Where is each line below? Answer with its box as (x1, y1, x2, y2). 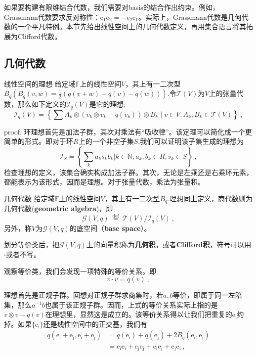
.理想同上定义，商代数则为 (168, 193, 253, 203)
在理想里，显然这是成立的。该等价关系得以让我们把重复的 (45, 309, 232, 319)
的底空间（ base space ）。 (69, 222, 151, 233)
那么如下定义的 (17, 99, 66, 109)
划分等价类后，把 (4, 239, 59, 250)
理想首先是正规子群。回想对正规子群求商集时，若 (4, 290, 163, 300)
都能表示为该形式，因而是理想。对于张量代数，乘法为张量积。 (4, 177, 205, 187)
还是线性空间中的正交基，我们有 (43, 318, 147, 329)
